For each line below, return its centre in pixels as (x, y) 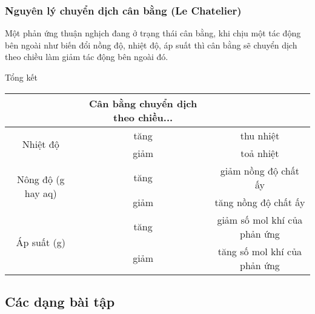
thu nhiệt (260, 135)
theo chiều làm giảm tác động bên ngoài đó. (87, 57)
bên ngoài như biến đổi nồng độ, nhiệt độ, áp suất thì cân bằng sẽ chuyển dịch (151, 45)
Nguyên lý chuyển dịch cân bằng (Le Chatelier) (123, 10)
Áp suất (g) (41, 242)
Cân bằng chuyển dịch (143, 103)
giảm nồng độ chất (260, 170)
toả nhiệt (260, 153)
